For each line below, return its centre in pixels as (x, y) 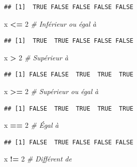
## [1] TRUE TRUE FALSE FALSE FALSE (69, 41)
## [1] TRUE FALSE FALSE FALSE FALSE (69, 7)
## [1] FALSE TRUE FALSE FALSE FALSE (69, 142)
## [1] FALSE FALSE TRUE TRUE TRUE (69, 75)
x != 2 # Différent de (38, 159)
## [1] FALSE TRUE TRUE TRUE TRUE (69, 108)
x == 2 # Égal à (31, 125)
